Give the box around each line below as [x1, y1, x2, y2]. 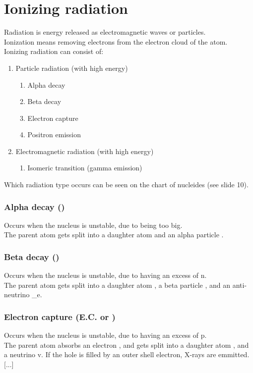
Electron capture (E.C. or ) [4, 310, 116, 322]
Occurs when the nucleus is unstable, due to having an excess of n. [4, 270, 207, 280]
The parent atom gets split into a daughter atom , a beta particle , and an [4, 279, 231, 290]
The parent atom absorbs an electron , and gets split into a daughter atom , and [4, 339, 249, 350]
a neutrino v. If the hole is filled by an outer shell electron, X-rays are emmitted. [4, 349, 250, 360]
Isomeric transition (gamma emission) [27, 162, 142, 173]
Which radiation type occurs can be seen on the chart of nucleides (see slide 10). [4, 179, 249, 190]
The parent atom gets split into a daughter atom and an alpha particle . [4, 229, 224, 240]
